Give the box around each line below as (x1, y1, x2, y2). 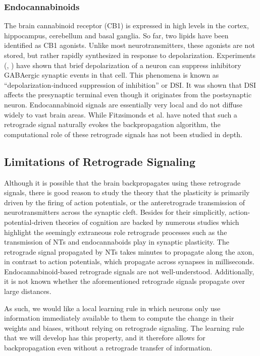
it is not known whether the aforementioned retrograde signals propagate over (4, 276, 245, 286)
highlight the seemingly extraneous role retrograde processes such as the (4, 226, 227, 237)
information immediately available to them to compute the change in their (4, 313, 234, 323)
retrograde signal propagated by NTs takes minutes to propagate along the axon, (4, 246, 254, 257)
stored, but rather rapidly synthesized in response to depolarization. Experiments (4, 50, 255, 60)
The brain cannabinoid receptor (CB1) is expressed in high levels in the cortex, (4, 20, 249, 31)
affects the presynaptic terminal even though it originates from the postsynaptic (4, 89, 252, 100)
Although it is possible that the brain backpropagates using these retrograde (4, 177, 241, 188)
